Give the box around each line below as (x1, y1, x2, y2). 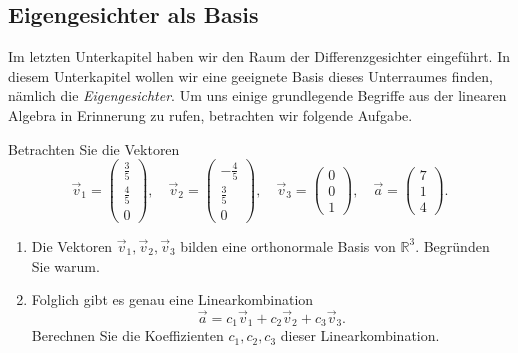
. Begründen (415, 235, 490, 256)
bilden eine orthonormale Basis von (180, 235, 396, 256)
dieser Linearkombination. (280, 325, 440, 346)
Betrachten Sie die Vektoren (8, 138, 180, 159)
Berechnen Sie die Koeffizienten (31, 325, 224, 346)
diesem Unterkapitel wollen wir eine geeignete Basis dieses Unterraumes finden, (8, 65, 493, 86)
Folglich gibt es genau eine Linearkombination (31, 289, 314, 310)
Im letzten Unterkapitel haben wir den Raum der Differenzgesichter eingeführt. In (8, 46, 510, 67)
